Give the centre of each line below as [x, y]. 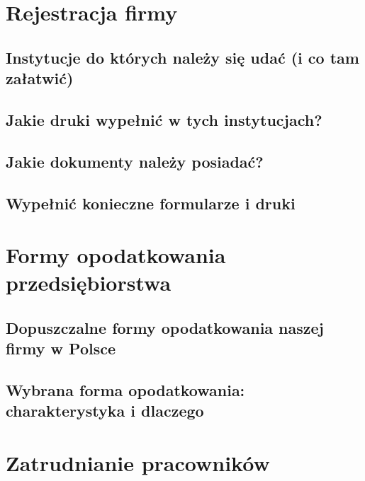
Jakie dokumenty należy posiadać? [135, 161]
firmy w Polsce [61, 348]
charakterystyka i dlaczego [105, 411]
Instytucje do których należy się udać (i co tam [182, 57]
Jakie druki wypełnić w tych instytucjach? [164, 119]
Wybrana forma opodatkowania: [125, 390]
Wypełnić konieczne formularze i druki [151, 203]
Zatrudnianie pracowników [138, 462]
